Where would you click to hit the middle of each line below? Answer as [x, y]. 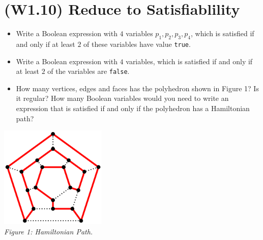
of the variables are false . [89, 71]
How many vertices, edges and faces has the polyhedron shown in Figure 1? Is [137, 88]
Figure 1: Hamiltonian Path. [49, 231]
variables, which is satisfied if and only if [189, 61]
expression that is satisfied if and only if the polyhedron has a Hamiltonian [133, 108]
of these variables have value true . [137, 44]
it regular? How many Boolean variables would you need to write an [122, 98]
